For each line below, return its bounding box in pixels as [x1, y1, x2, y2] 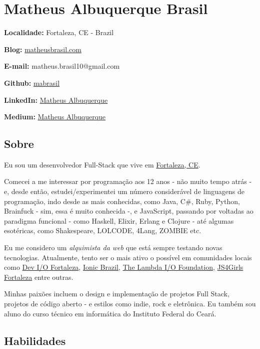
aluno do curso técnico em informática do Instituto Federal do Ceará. [4, 308, 216, 318]
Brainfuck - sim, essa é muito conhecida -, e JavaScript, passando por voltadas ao [4, 206, 253, 216]
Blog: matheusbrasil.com [4, 44, 81, 54]
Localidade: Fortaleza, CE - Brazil [4, 27, 114, 38]
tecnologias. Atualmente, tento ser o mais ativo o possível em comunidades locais [4, 252, 252, 262]
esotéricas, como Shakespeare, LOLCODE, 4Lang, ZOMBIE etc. [4, 225, 201, 236]
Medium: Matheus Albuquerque [4, 111, 106, 122]
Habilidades [4, 332, 66, 348]
